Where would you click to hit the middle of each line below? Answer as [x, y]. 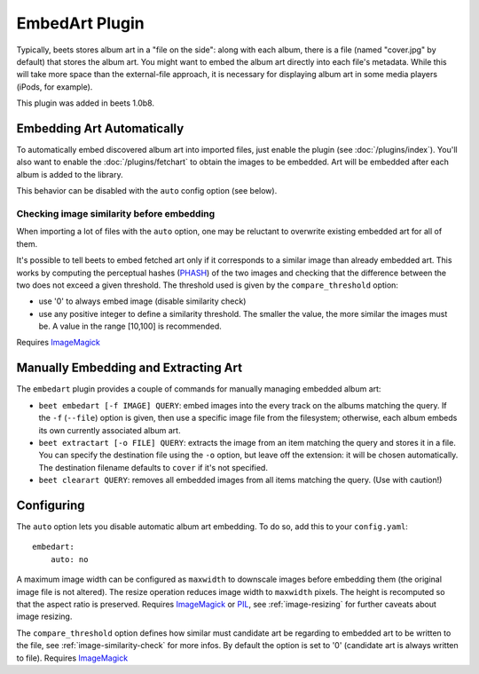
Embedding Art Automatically [100, 128]
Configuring [51, 505]
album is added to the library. [70, 174]
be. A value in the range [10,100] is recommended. [130, 326]
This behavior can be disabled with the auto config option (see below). [147, 191]
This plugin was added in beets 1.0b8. [86, 103]
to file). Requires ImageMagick [72, 658]
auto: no [69, 559]
